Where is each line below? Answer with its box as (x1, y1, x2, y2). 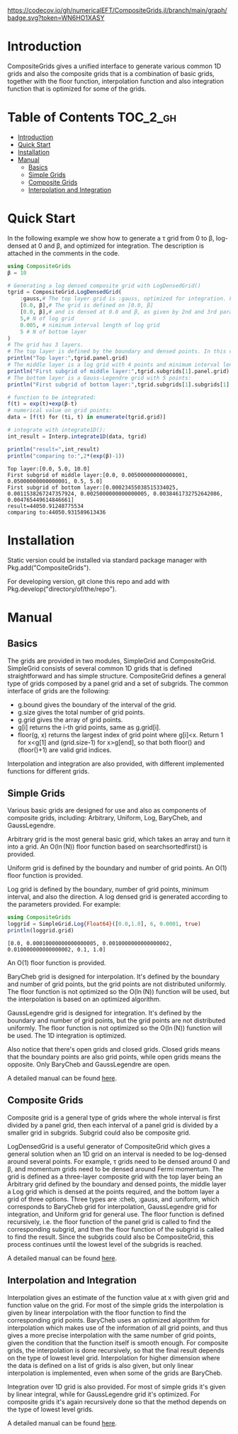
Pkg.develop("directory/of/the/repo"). (7, 585, 117, 593)
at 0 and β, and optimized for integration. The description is (30, 241, 204, 250)
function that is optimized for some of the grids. (7, 84, 147, 93)
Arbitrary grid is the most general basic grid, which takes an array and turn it (7, 835, 231, 844)
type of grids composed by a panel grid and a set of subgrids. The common (7, 679, 229, 688)
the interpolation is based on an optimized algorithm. (7, 995, 161, 1003)
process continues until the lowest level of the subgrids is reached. (7, 1240, 203, 1248)
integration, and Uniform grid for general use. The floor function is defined (7, 1210, 225, 1218)
